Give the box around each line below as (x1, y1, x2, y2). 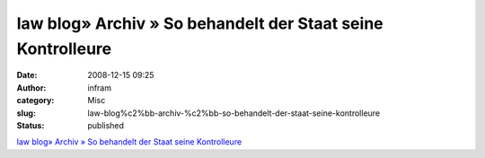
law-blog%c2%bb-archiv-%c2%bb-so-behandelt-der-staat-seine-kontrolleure (87, 108, 381, 118)
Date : (16, 70, 38, 81)
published (87, 119, 125, 130)
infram (87, 82, 112, 93)
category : (16, 95, 55, 106)
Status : (16, 119, 45, 130)
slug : (16, 108, 36, 118)
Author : (16, 82, 47, 93)
